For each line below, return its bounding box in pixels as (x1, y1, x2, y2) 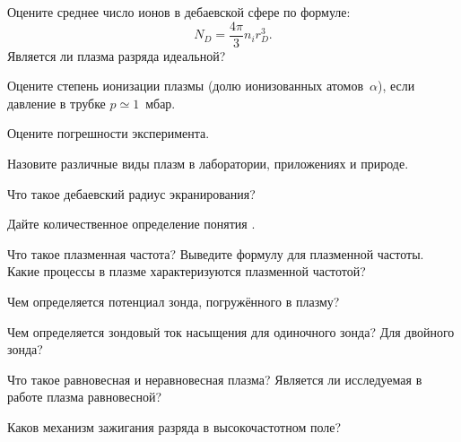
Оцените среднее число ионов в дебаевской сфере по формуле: (7, 3, 351, 21)
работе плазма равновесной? (7, 387, 162, 406)
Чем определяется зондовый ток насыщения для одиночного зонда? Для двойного (7, 322, 455, 341)
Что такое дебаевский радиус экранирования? (7, 184, 256, 203)
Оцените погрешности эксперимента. (7, 124, 210, 143)
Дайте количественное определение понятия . (7, 214, 256, 233)
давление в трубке (7, 93, 106, 112)
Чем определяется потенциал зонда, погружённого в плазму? (7, 292, 340, 310)
